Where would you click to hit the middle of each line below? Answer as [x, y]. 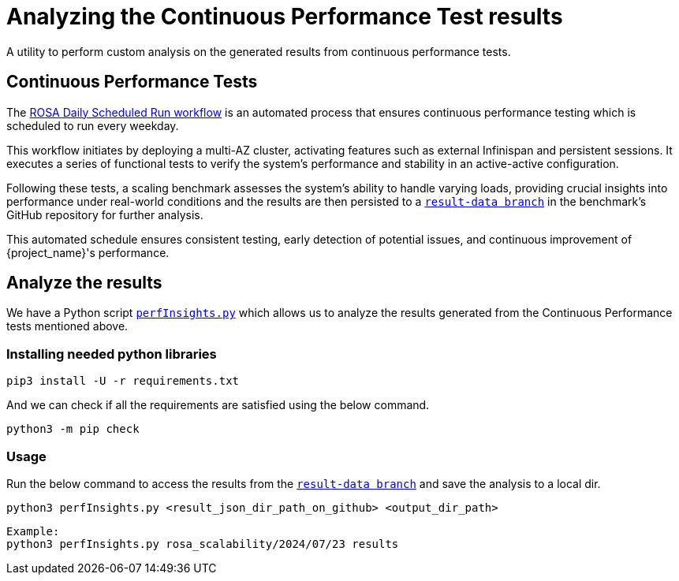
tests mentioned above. [67, 326]
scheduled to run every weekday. [93, 125]
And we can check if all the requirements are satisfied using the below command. [218, 405]
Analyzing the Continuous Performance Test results [285, 17]
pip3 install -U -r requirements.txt [123, 381]
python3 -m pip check [73, 429]
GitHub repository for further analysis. [105, 214]
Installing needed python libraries [112, 354]
